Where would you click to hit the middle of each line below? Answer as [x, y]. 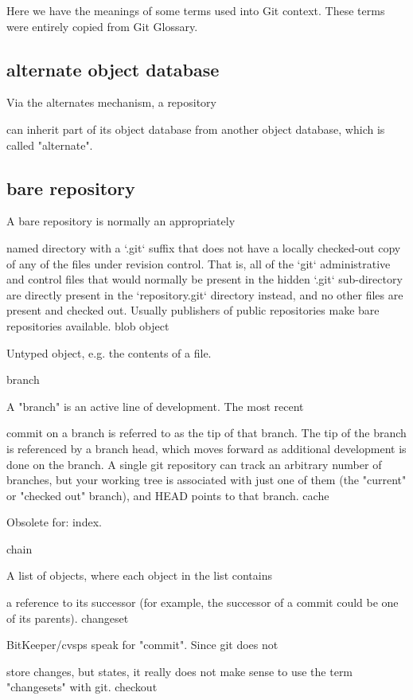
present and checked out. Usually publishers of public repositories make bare [193, 310]
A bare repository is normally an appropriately [121, 221]
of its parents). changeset [68, 618]
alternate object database [113, 69]
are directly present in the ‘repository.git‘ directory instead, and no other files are [205, 294]
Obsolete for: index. [54, 522]
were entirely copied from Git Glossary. [102, 26]
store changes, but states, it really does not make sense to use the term [180, 671]
